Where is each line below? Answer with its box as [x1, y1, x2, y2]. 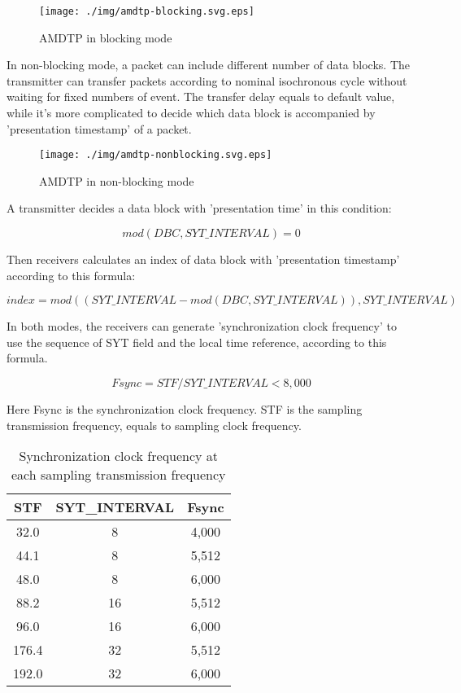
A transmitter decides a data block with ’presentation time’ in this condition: [7, 200, 392, 217]
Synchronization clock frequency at [19, 446, 219, 466]
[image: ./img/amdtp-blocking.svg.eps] [39, 6, 254, 17]
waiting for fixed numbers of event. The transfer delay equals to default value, [7, 88, 395, 105]
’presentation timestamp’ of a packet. [7, 120, 192, 137]
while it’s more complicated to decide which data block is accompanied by [7, 104, 376, 121]
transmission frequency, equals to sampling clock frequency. [7, 416, 302, 433]
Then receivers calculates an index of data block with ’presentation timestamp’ [7, 251, 400, 268]
